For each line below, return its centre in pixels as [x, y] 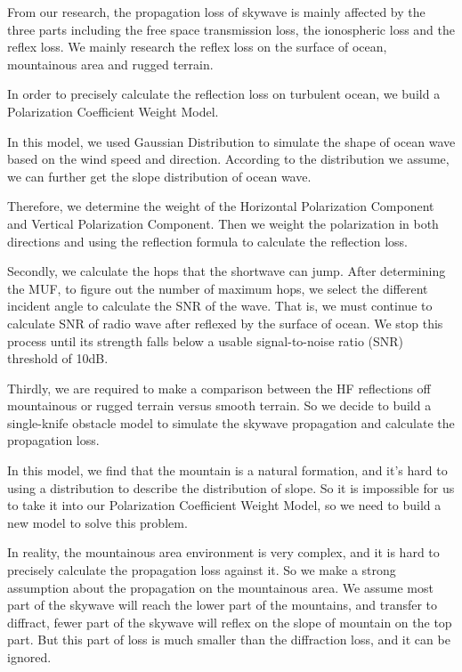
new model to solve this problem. [97, 522]
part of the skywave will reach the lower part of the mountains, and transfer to [223, 605]
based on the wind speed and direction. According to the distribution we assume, [228, 159]
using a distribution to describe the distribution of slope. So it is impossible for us [231, 487]
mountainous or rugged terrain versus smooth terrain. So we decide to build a [219, 405]
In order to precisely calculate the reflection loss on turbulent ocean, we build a [224, 94]
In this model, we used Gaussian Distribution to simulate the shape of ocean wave [231, 141]
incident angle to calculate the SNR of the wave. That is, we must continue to [220, 306]
